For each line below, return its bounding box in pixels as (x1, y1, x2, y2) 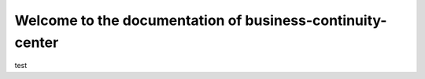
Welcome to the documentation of (14, 12, 242, 29)
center (14, 34, 59, 51)
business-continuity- (245, 12, 387, 29)
